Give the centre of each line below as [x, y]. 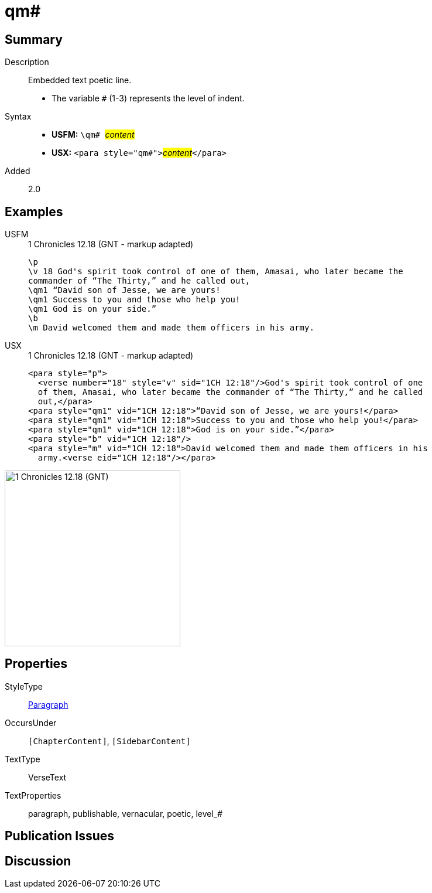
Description [27, 62]
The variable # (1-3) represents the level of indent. [148, 98]
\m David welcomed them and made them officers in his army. [171, 328]
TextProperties [33, 795]
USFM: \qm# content [93, 135]
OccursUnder [31, 722]
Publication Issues [60, 836]
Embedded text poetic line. [80, 80]
